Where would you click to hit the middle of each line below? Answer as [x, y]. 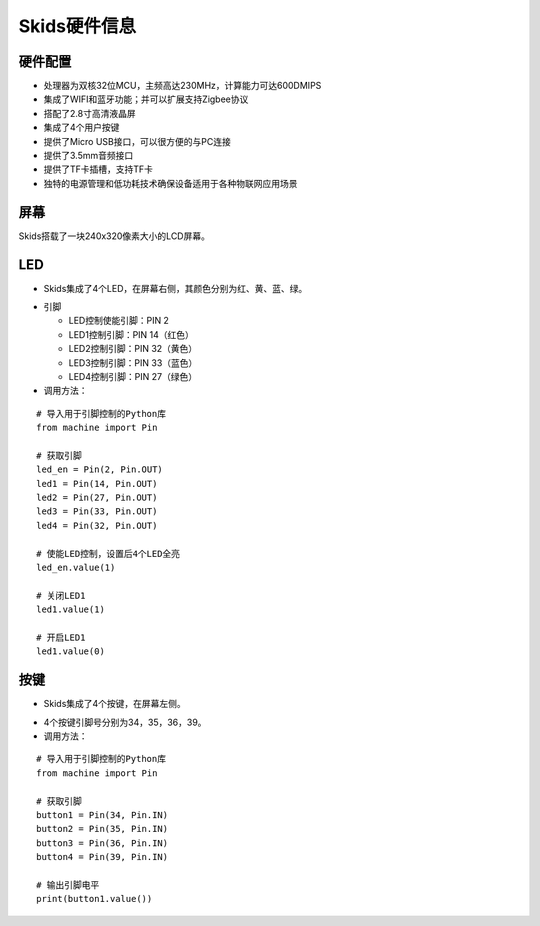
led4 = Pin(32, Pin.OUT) [97, 525]
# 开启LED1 [61, 637]
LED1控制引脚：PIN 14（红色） [131, 334]
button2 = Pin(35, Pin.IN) [102, 829]
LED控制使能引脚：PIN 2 [119, 321]
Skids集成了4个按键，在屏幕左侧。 [115, 704]
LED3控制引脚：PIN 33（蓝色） [133, 362]
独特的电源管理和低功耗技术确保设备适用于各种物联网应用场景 [170, 183]
